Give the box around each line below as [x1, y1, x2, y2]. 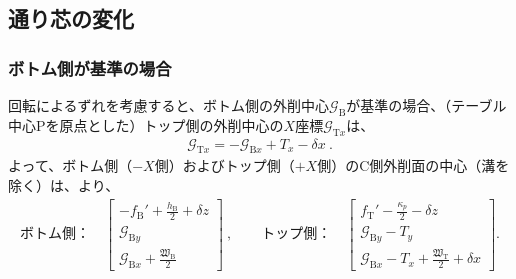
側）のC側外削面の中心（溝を [317, 155, 510, 176]
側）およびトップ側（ [154, 155, 295, 176]
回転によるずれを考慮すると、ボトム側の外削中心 [8, 95, 330, 115]
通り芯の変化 [8, 3, 134, 34]
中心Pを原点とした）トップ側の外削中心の [8, 114, 284, 135]
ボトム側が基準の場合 [8, 55, 172, 80]
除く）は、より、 [8, 175, 120, 196]
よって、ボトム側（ [8, 155, 133, 176]
